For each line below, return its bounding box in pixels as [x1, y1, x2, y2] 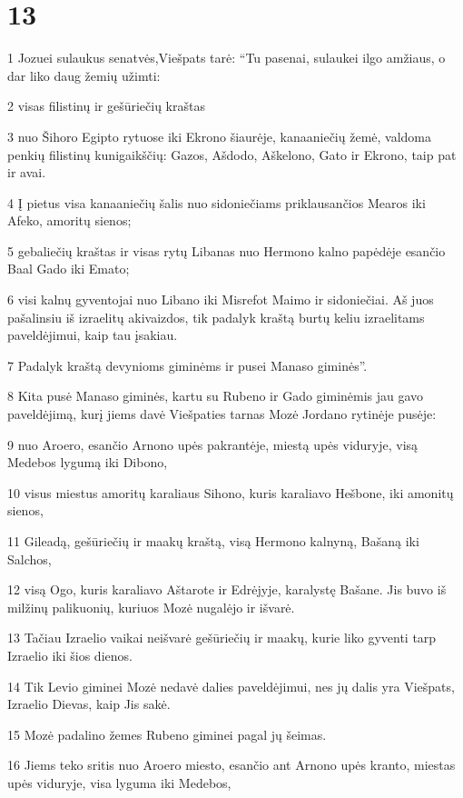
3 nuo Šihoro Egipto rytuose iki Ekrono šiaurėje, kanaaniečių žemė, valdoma [7, 126, 432, 145]
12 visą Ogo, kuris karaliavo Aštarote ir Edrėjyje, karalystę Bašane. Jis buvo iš [7, 580, 447, 599]
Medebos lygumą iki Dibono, [7, 453, 168, 472]
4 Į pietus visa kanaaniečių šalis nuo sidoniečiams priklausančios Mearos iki [7, 193, 426, 212]
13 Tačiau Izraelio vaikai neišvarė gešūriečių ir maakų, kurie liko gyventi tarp [7, 628, 437, 647]
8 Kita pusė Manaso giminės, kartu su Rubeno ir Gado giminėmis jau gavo [7, 386, 424, 405]
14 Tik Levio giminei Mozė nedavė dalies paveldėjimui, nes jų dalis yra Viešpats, [7, 676, 455, 695]
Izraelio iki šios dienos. [7, 645, 133, 664]
